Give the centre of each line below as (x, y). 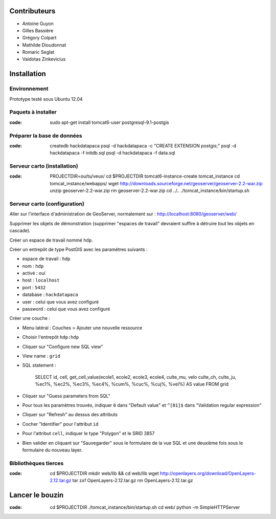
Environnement (29, 89)
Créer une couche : (30, 318)
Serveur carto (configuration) (47, 204)
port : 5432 (34, 287)
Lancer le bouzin (37, 495)
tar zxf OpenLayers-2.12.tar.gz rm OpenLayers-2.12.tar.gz (133, 481)
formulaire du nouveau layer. (52, 450)
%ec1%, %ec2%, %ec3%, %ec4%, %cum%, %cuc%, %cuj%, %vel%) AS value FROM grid (132, 384)
